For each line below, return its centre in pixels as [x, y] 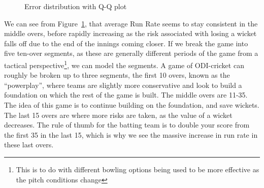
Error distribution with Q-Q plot [76, 6]
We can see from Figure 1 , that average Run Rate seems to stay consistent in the [131, 23]
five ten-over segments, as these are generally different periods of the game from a [131, 53]
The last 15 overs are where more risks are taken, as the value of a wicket [118, 115]
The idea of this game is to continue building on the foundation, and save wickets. [132, 105]
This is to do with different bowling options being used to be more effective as [138, 169]
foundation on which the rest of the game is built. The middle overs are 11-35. [126, 95]
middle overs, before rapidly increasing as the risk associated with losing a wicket [130, 33]
